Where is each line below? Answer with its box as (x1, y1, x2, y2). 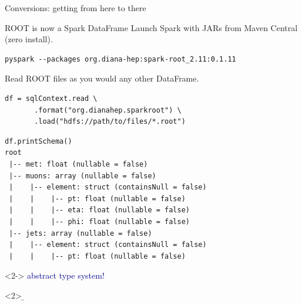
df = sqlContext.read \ (5, 94, 98, 103)
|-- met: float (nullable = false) (9, 160, 148, 168)
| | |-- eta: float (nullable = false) (9, 206, 190, 215)
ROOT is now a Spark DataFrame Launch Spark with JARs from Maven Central (5, 21, 298, 33)
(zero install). (5, 33, 53, 45)
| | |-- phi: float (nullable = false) (9, 217, 190, 226)
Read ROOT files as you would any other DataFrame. (5, 72, 199, 84)
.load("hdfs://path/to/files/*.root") (34, 117, 186, 126)
